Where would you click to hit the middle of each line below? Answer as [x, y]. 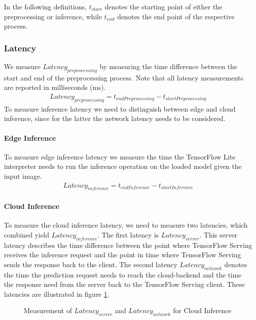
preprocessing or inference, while [53, 16]
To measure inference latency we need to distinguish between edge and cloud [120, 108]
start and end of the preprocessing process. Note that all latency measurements [124, 77]
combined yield [27, 234]
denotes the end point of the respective [176, 16]
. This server [218, 234]
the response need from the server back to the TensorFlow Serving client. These [125, 284]
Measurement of [48, 310]
